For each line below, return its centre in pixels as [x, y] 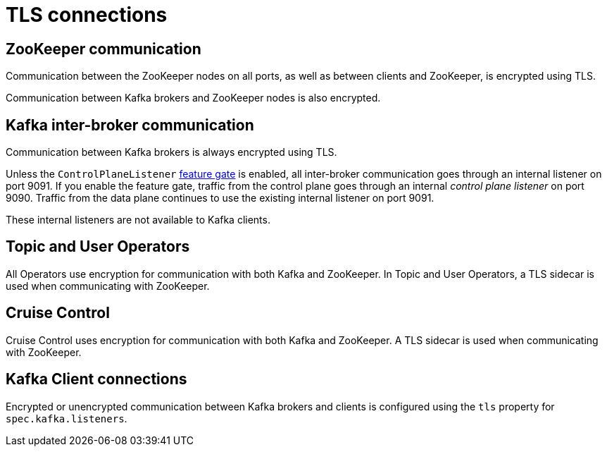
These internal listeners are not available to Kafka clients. [138, 220]
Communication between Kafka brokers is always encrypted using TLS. [171, 152]
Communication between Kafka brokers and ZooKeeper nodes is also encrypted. [193, 98]
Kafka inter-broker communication [130, 125]
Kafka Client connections [96, 379]
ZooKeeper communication [104, 49]
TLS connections [87, 15]
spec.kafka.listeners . [67, 418]
